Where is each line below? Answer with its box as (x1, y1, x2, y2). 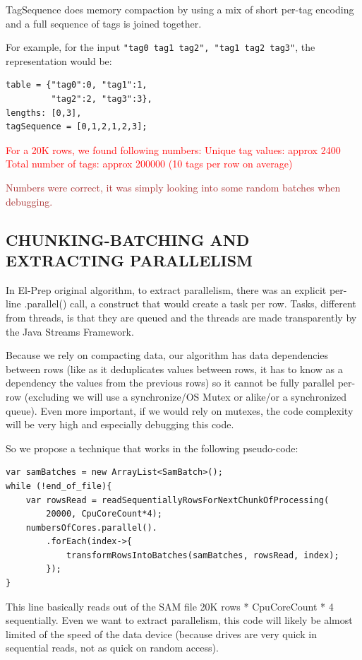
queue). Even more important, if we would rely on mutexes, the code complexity (6, 403, 354, 418)
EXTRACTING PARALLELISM (6, 249, 253, 271)
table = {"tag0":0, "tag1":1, (6, 80, 147, 90)
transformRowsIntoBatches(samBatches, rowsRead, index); (66, 550, 339, 560)
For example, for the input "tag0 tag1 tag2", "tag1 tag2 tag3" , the (6, 40, 315, 54)
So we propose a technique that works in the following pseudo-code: (6, 440, 298, 455)
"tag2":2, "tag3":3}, (51, 94, 152, 105)
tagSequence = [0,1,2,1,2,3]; (6, 122, 147, 132)
